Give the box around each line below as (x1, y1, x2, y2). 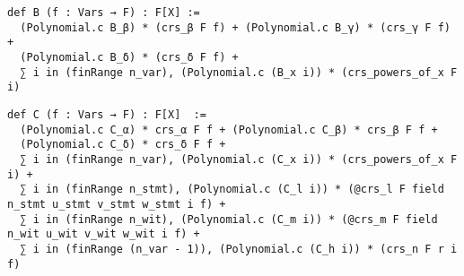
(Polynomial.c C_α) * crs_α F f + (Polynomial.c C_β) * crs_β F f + (20, 123, 438, 136)
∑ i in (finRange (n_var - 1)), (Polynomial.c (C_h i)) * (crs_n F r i (20, 242, 458, 255)
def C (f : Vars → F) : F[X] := (7, 108, 206, 121)
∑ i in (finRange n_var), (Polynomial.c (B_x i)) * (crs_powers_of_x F (20, 65, 458, 79)
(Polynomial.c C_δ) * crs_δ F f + (20, 138, 226, 151)
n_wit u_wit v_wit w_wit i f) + (7, 228, 200, 241)
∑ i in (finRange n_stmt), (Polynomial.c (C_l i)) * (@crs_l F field (20, 183, 444, 196)
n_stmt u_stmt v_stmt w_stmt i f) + (7, 197, 226, 211)
